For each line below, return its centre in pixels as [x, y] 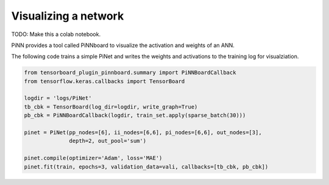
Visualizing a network [68, 16]
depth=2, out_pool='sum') [108, 141]
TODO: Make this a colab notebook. [56, 34]
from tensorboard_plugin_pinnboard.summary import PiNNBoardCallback [130, 73]
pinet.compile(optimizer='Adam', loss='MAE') [93, 158]
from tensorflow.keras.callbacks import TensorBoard [104, 81]
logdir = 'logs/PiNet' [58, 98]
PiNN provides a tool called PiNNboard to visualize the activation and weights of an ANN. [123, 45]
